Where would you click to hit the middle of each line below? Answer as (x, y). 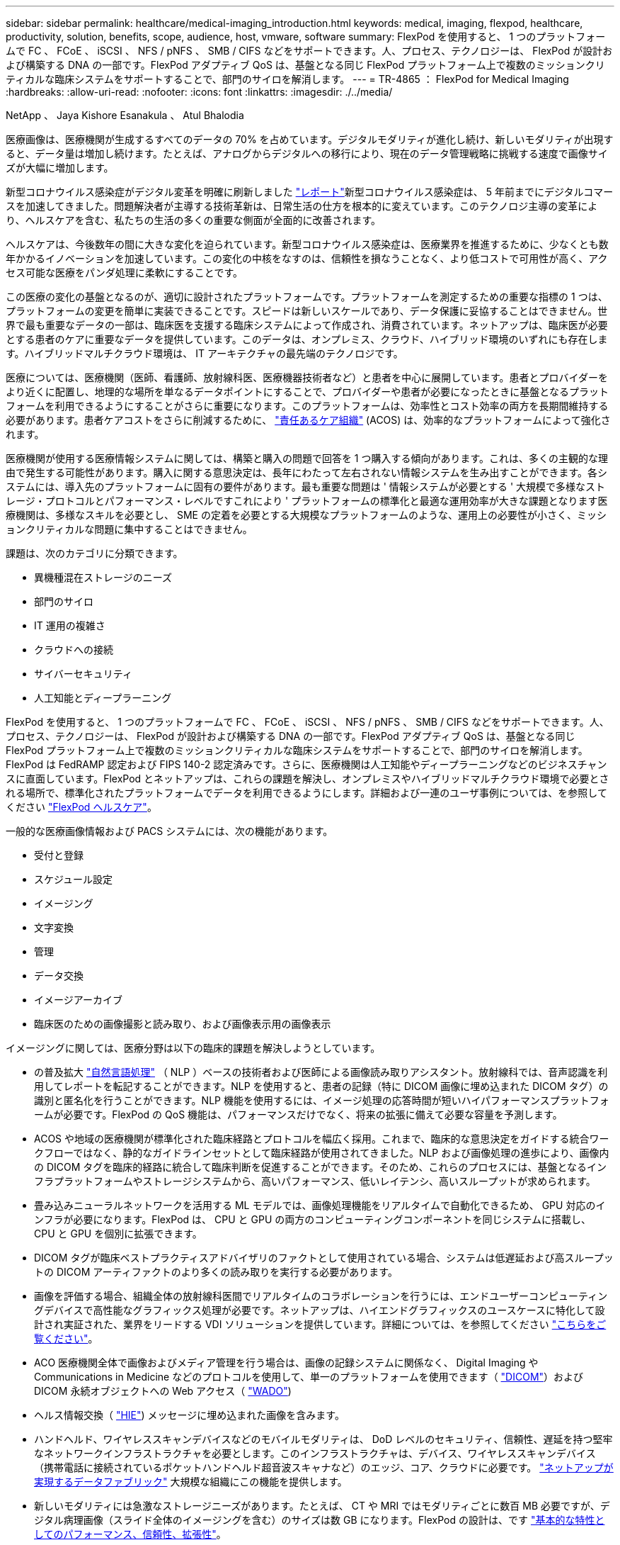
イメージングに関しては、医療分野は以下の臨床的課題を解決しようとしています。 (193, 1048)
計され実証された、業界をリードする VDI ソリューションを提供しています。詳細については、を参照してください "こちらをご (320, 1324)
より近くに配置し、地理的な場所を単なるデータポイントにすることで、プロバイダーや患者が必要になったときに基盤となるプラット (307, 392)
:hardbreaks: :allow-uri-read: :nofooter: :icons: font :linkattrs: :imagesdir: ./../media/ (199, 92)
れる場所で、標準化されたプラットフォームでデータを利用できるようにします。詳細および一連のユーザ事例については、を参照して (306, 793)
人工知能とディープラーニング (103, 698)
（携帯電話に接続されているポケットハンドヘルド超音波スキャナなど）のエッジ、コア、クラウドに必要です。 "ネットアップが (324, 1467)
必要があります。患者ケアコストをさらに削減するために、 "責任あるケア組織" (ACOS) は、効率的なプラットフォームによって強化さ (308, 420)
